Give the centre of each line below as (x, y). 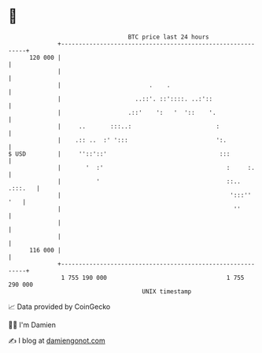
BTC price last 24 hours (169, 37)
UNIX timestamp (167, 291)
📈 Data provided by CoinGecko (59, 307)
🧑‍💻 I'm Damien (32, 325)
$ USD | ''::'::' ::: (119, 154)
